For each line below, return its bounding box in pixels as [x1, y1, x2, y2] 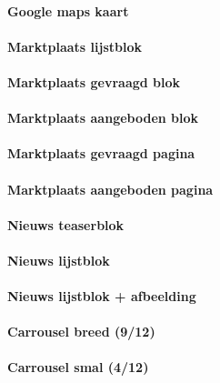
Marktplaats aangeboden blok [7, 108, 199, 127]
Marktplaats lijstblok [7, 36, 142, 55]
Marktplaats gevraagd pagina [7, 144, 195, 163]
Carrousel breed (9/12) [7, 322, 155, 341]
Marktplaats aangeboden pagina [7, 179, 214, 198]
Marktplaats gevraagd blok [7, 72, 181, 91]
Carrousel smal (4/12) [7, 358, 149, 377]
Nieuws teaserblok [7, 215, 125, 234]
